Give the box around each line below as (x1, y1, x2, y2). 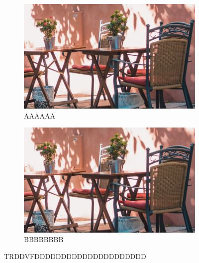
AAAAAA (24, 110, 55, 121)
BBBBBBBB (24, 234, 64, 245)
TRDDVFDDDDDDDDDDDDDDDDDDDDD (4, 251, 146, 261)
